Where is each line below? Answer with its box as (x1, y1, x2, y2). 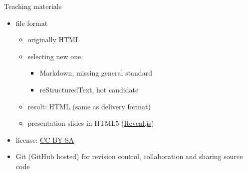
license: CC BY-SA (15, 134, 74, 145)
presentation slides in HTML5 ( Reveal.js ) (27, 118, 154, 128)
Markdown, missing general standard (39, 68, 152, 78)
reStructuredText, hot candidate (39, 84, 139, 94)
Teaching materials (4, 1, 62, 11)
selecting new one (27, 51, 81, 61)
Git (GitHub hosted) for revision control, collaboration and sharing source (15, 151, 243, 162)
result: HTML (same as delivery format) (27, 101, 151, 111)
